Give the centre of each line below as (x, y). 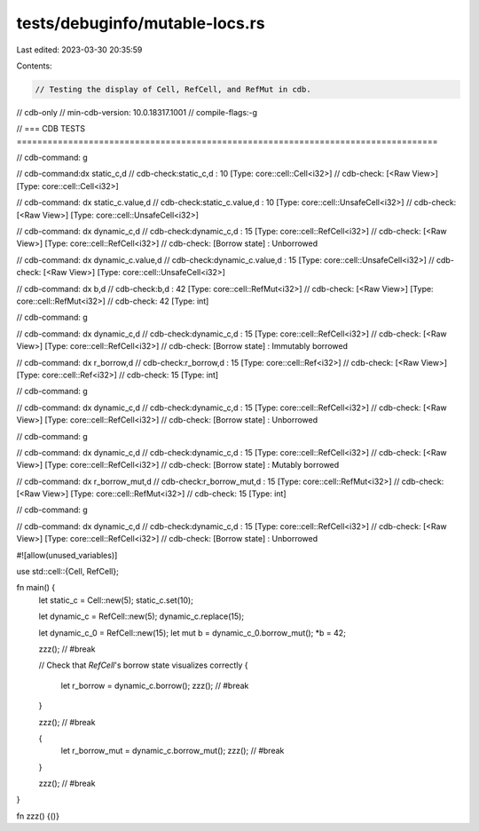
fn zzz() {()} (38, 816)
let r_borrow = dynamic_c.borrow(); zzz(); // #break (155, 685)
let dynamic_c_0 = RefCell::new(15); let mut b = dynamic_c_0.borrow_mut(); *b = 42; (192, 633)
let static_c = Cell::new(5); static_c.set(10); (116, 600)
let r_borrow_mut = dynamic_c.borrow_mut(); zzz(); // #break (173, 751)
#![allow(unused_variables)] (67, 555)
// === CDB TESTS (51, 129)
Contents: (34, 66)
